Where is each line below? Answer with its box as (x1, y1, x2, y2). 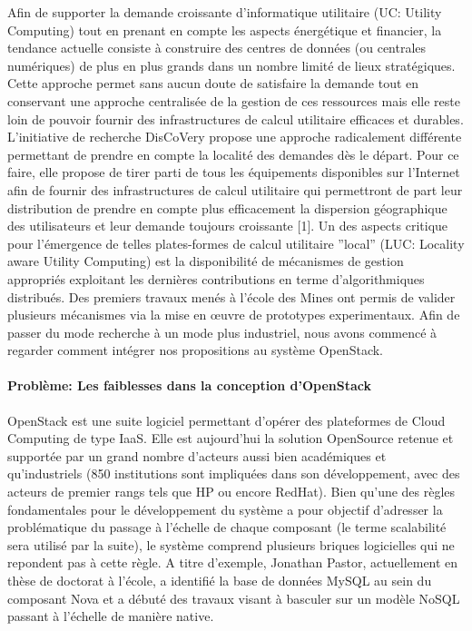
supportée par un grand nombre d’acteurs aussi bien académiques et (7, 446, 387, 465)
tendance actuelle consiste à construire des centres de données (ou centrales (7, 38, 427, 57)
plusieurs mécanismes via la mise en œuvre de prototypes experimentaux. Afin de (7, 305, 460, 324)
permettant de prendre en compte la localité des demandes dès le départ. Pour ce (7, 144, 459, 163)
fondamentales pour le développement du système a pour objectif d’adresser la (7, 499, 443, 518)
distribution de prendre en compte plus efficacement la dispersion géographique (7, 198, 447, 217)
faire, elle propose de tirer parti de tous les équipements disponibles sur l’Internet (7, 163, 460, 182)
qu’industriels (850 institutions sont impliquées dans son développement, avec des (7, 464, 460, 483)
